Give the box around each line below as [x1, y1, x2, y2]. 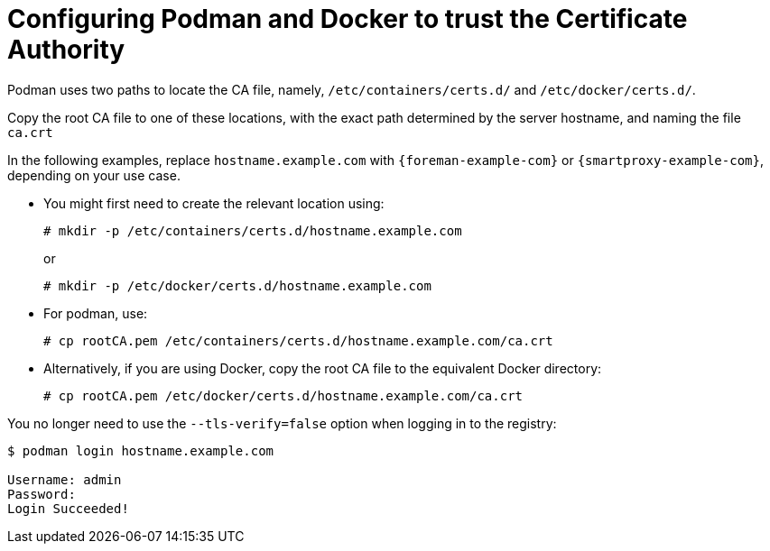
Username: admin [7, 472, 122, 487]
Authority [7, 34, 125, 65]
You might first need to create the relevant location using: [43, 195, 385, 211]
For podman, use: [43, 305, 148, 321]
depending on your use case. [7, 167, 181, 183]
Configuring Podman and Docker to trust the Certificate [7, 4, 688, 34]
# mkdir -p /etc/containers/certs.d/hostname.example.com [43, 223, 462, 238]
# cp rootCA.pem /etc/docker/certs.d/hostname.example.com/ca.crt [43, 388, 524, 403]
